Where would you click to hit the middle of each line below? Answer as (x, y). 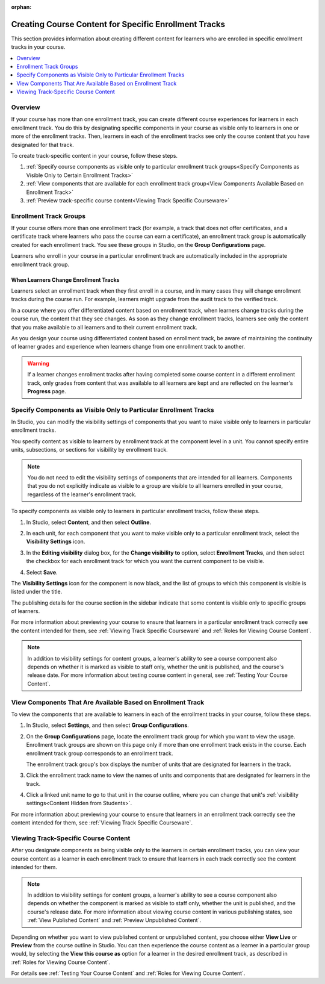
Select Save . (42, 572)
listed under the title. (37, 592)
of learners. (26, 611)
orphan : (21, 7)
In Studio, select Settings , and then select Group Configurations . (107, 725)
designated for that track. (43, 145)
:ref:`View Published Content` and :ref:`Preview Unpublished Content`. (114, 920)
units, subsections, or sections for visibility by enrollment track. (89, 450)
